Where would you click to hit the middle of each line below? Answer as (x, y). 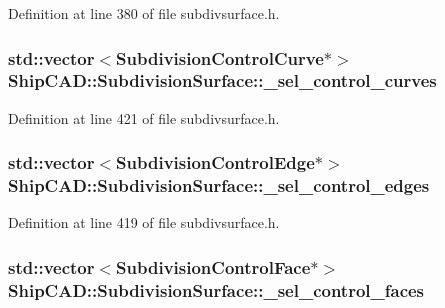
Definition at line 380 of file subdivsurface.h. (144, 13)
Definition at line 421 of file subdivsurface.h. (144, 117)
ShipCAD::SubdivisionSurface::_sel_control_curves (222, 80)
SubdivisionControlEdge (215, 162)
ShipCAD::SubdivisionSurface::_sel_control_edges (219, 185)
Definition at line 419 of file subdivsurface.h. (144, 222)
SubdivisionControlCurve (220, 57)
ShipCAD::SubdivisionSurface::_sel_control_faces (216, 289)
